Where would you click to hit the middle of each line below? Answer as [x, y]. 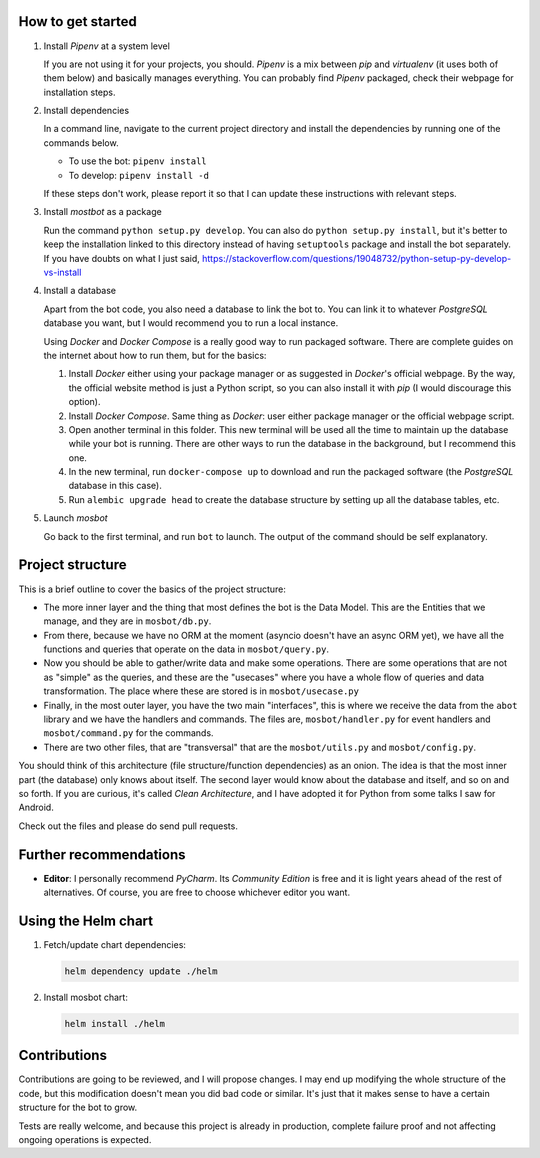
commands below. [81, 142]
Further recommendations [102, 854]
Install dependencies [86, 111]
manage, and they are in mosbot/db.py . [127, 621]
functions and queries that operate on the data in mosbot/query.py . [186, 649]
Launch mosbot [76, 518]
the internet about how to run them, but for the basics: [155, 355]
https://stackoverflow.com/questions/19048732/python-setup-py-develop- [356, 258]
